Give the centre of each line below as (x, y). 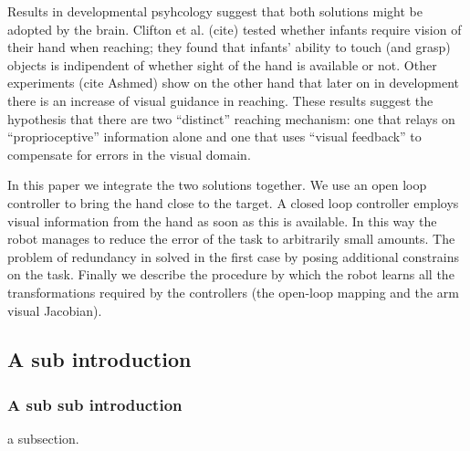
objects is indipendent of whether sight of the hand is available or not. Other (222, 64)
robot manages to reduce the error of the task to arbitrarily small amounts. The (231, 239)
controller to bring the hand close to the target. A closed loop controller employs (233, 202)
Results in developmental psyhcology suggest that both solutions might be (215, 11)
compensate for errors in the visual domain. (129, 154)
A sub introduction (99, 359)
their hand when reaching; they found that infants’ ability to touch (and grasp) (229, 47)
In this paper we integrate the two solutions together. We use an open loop (217, 185)
